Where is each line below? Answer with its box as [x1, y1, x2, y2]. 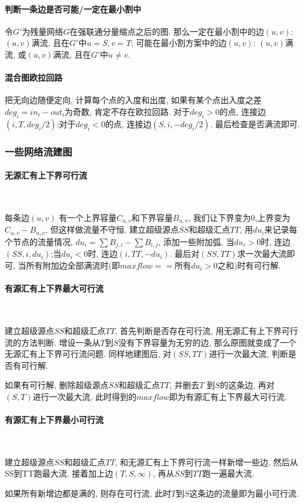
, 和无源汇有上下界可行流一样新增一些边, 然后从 [115, 455, 298, 468]
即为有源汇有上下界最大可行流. [169, 390, 287, 402]
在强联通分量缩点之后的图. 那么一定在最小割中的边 [69, 25, 264, 37]
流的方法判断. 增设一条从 [5, 336, 101, 348]
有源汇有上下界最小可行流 [5, 413, 103, 426]
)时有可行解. [234, 259, 281, 271]
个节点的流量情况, [5, 235, 73, 247]
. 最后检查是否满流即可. [210, 117, 300, 130]
